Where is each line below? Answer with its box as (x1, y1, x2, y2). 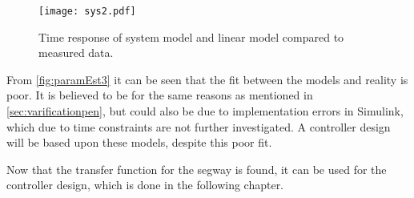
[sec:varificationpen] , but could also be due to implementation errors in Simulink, (6, 103, 404, 119)
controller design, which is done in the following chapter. (6, 176, 284, 193)
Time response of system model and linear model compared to (38, 28, 344, 45)
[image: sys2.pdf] (38, 6, 136, 17)
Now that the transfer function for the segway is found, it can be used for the (6, 160, 387, 177)
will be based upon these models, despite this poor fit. (6, 134, 272, 151)
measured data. (38, 44, 114, 61)
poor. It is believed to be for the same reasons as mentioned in (6, 87, 313, 103)
